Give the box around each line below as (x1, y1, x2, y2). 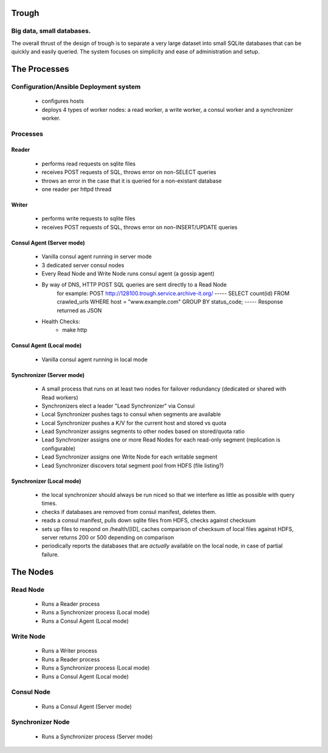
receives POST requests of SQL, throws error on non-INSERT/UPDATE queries (41, 223, 238, 231)
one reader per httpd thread (41, 186, 112, 193)
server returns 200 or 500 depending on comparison (41, 533, 174, 541)
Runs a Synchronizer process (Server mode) (41, 733, 153, 740)
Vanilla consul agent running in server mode (41, 253, 152, 260)
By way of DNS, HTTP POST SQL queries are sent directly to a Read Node (41, 281, 227, 288)
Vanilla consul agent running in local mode (41, 356, 148, 363)
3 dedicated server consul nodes (41, 262, 125, 269)
